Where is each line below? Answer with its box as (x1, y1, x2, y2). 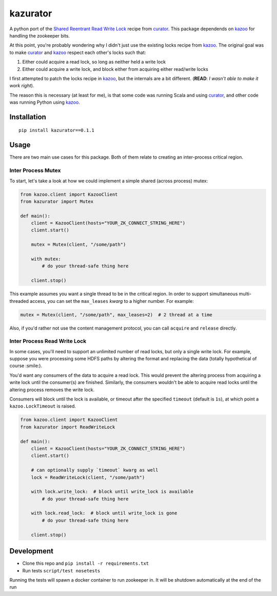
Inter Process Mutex (9, 167, 61, 174)
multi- (239, 291, 251, 297)
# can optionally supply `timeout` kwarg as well (31, 467, 159, 473)
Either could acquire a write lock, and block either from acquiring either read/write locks (22, 66, 209, 72)
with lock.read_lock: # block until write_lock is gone (31, 510, 177, 516)
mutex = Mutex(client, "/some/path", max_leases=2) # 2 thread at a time (20, 312, 213, 318)
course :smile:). (9, 362, 43, 369)
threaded (9, 298, 29, 304)
